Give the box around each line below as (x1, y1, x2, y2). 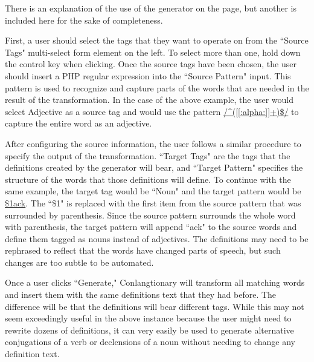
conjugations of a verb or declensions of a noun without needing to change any (5, 335, 295, 348)
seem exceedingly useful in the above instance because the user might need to (5, 312, 292, 324)
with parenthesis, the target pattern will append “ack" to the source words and (5, 220, 297, 233)
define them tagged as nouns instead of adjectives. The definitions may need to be (5, 232, 309, 245)
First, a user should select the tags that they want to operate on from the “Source (5, 34, 309, 47)
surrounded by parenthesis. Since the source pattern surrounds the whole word (5, 208, 296, 221)
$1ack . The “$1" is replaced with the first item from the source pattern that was (5, 196, 301, 209)
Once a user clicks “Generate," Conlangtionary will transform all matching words (5, 276, 305, 289)
